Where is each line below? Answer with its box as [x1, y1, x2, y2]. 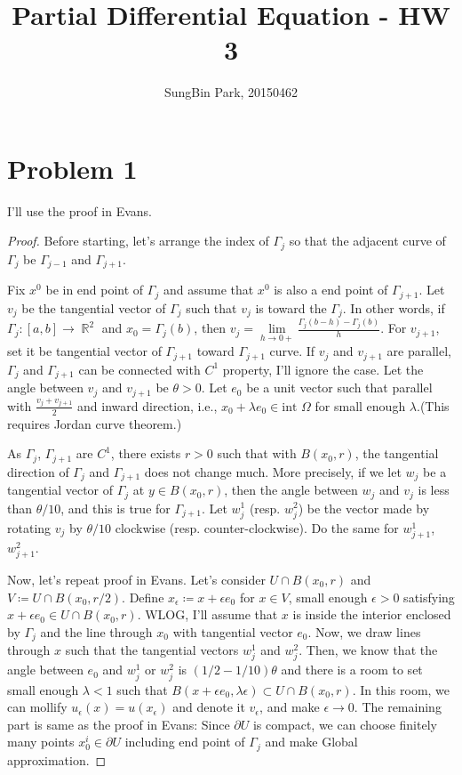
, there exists [110, 444, 181, 463]
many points [7, 732, 75, 751]
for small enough [315, 396, 406, 415]
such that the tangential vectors [65, 641, 239, 659]
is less [418, 480, 450, 499]
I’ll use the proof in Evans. [7, 201, 152, 220]
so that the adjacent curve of [289, 231, 446, 250]
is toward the [255, 298, 327, 317]
